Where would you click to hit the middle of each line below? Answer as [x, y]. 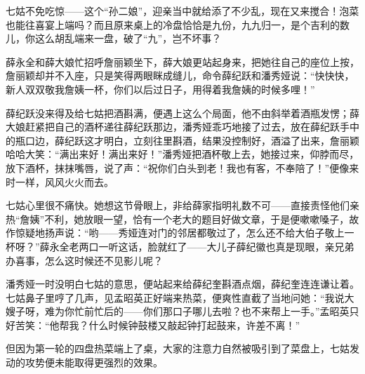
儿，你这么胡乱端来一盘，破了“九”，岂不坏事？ [114, 38]
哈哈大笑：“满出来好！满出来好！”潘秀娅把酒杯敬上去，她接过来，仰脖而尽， [182, 154]
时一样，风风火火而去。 [60, 181]
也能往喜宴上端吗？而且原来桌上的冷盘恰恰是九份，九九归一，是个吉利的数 [178, 24]
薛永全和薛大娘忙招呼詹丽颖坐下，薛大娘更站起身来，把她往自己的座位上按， [182, 61]
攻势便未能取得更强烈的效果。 [94, 362]
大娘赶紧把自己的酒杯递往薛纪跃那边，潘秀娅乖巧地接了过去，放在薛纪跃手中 [182, 127]
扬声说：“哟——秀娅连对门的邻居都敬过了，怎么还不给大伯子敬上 [194, 233]
